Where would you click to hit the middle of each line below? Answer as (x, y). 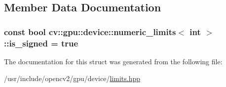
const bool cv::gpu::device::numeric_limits (90, 31)
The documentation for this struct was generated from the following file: (113, 61)
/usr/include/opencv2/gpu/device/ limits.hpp (72, 78)
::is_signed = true (41, 43)
